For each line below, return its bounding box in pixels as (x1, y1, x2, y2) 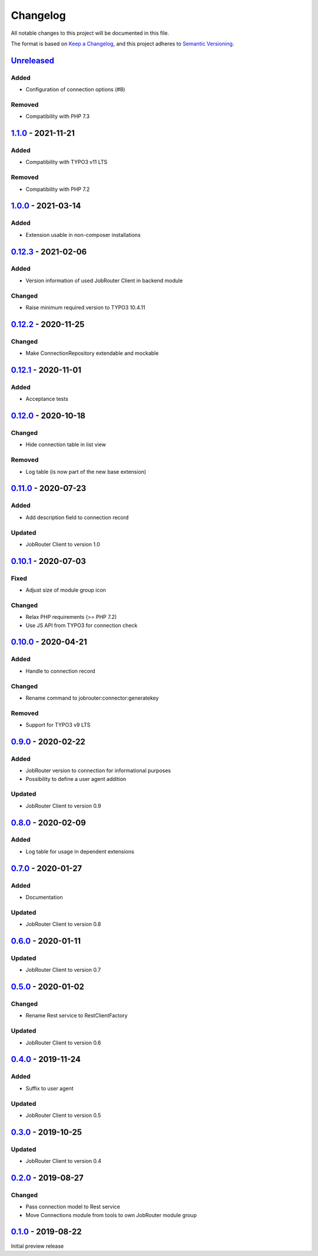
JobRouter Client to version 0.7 (25, 967, 101, 974)
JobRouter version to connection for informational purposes (25, 767, 171, 774)
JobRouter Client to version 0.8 (25, 921, 101, 928)
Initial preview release (11, 1242, 64, 1250)
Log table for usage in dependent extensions (25, 848, 135, 855)
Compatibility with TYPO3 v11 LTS (25, 159, 108, 166)
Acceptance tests (25, 395, 69, 403)
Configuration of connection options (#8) (25, 86, 125, 93)
